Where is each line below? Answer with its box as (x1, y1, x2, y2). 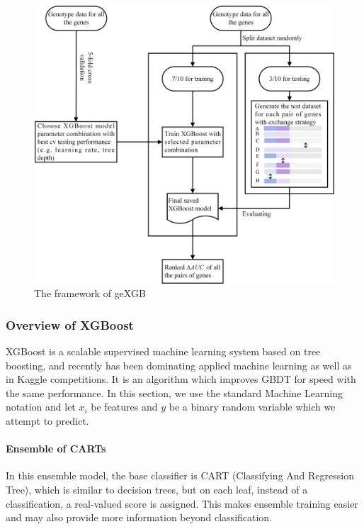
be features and (91, 399, 158, 414)
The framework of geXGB (34, 286, 146, 301)
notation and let (6, 399, 76, 414)
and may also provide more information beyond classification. (6, 510, 273, 525)
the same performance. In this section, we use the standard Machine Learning (6, 385, 343, 400)
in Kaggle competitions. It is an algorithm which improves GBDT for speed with (6, 372, 356, 386)
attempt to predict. (6, 413, 89, 428)
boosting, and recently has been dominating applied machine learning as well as (6, 357, 352, 372)
